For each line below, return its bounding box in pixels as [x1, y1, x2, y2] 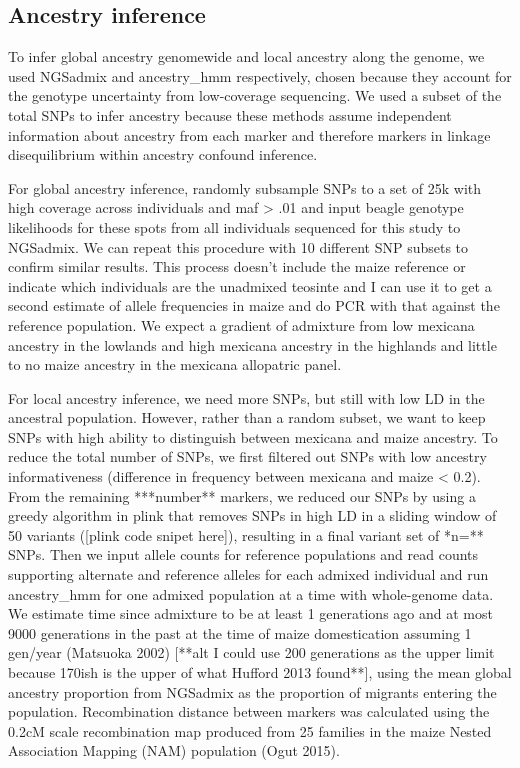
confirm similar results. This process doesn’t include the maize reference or [8, 256, 466, 277]
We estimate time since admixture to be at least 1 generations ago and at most [8, 603, 493, 624]
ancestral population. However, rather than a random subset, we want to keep [8, 407, 486, 428]
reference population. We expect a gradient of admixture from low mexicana [8, 314, 475, 335]
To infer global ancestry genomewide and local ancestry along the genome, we [8, 46, 485, 67]
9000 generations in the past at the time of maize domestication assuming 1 [8, 622, 472, 643]
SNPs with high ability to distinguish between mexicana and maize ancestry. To [8, 426, 498, 447]
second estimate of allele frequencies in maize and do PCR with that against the [8, 295, 500, 316]
